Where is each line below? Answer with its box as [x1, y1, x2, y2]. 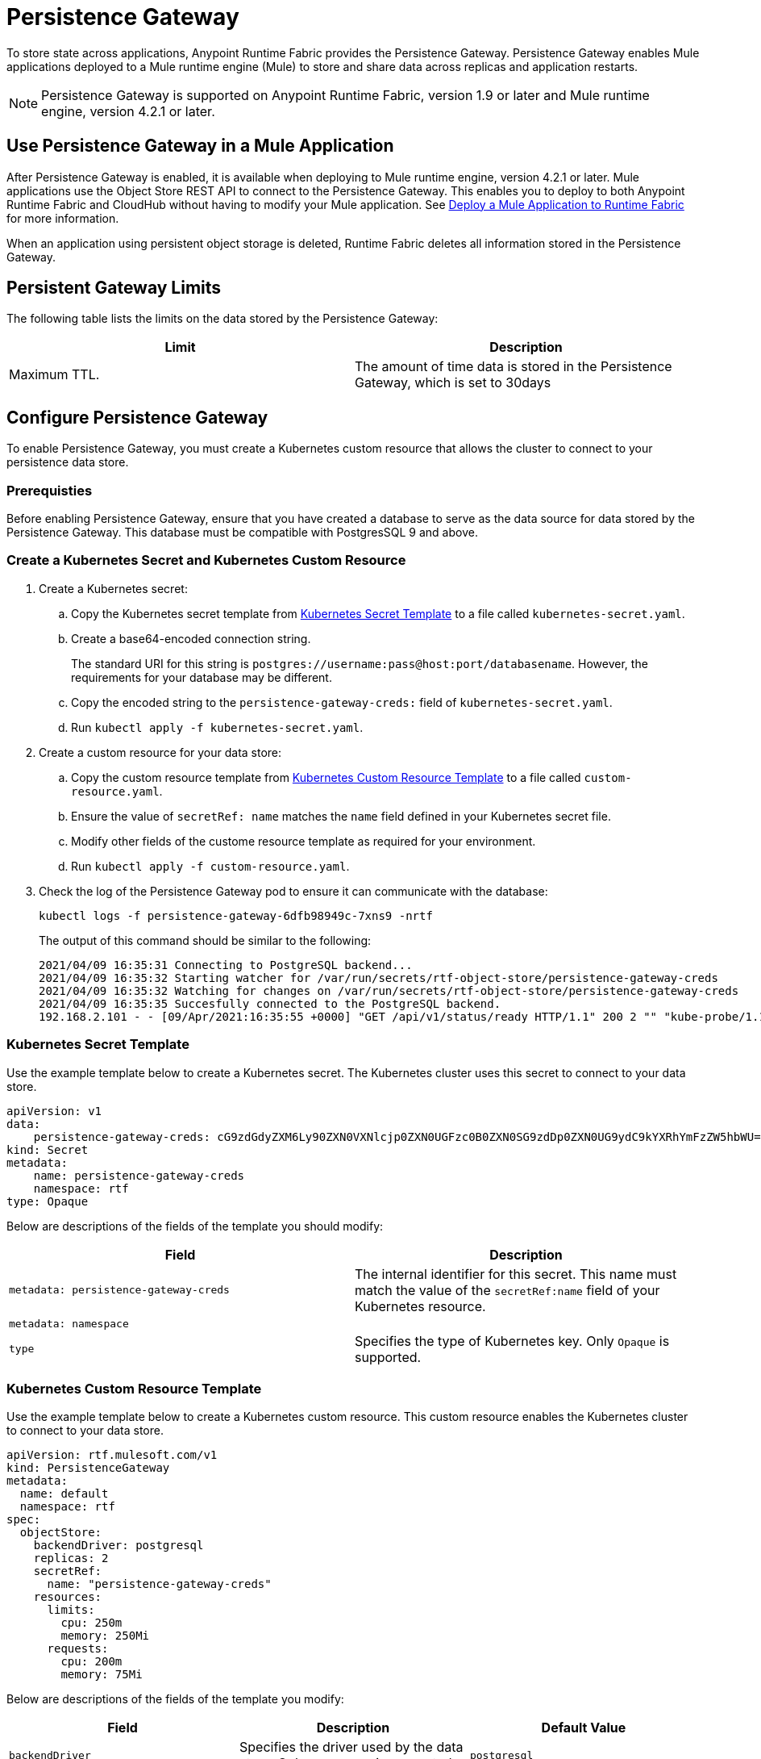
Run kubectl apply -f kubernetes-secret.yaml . [71, 720, 364, 734]
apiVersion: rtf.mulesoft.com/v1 [6, 1448, 218, 1462]
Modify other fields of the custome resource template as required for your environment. [71, 834, 536, 848]
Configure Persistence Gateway [6, 407, 268, 428]
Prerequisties [6, 482, 93, 499]
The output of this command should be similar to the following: [39, 933, 372, 947]
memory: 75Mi [60, 1668, 143, 1682]
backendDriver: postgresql [33, 1539, 204, 1552]
